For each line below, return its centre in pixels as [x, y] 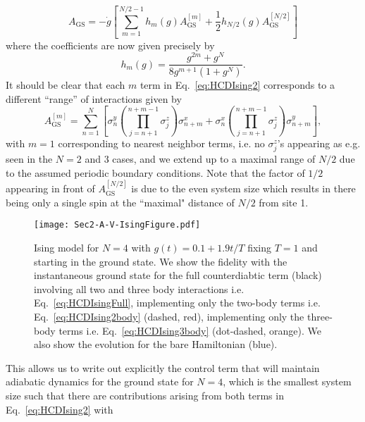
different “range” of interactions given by [94, 98]
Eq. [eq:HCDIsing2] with [60, 409]
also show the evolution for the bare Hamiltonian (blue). [156, 344]
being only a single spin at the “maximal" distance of [120, 202]
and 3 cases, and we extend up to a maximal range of [200, 159]
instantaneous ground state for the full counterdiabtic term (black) [178, 275]
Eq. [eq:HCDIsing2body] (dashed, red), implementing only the [169, 317]
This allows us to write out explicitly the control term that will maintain [163, 367]
